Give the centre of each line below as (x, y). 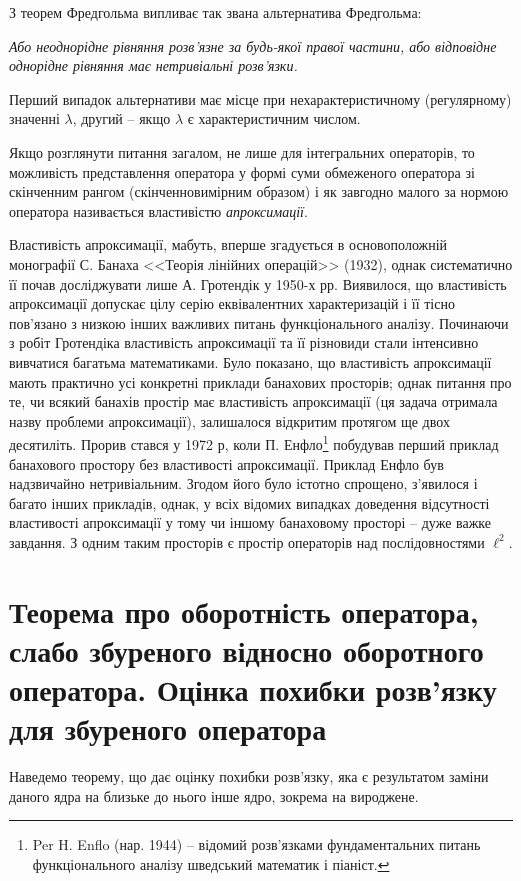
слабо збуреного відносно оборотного (246, 649)
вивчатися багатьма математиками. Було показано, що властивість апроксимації (250, 361)
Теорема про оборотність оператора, (244, 610)
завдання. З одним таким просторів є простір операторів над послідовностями (247, 541)
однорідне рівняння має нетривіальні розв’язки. (153, 65)
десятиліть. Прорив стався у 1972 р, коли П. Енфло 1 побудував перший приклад (254, 442)
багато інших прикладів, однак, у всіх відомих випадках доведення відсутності (249, 502)
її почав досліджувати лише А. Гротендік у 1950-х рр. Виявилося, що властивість (258, 283)
